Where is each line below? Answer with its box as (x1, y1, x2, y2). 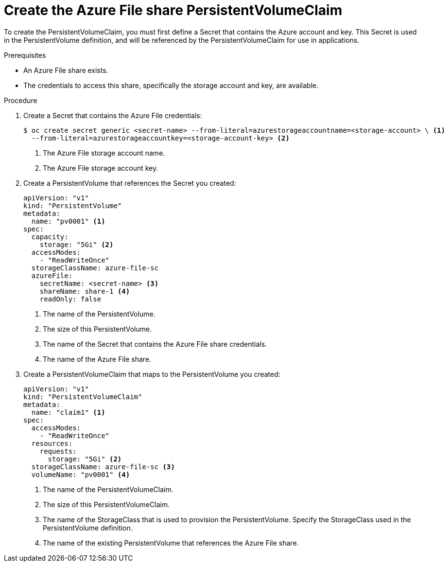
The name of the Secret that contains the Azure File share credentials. (43, 339, 267, 348)
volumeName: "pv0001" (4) (31, 470, 130, 478)
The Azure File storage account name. (43, 148, 165, 157)
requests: (39, 447, 77, 455)
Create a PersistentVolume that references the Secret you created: (23, 178, 236, 187)
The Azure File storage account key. (43, 163, 158, 172)
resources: (31, 439, 73, 447)
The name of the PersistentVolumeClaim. (43, 485, 173, 494)
